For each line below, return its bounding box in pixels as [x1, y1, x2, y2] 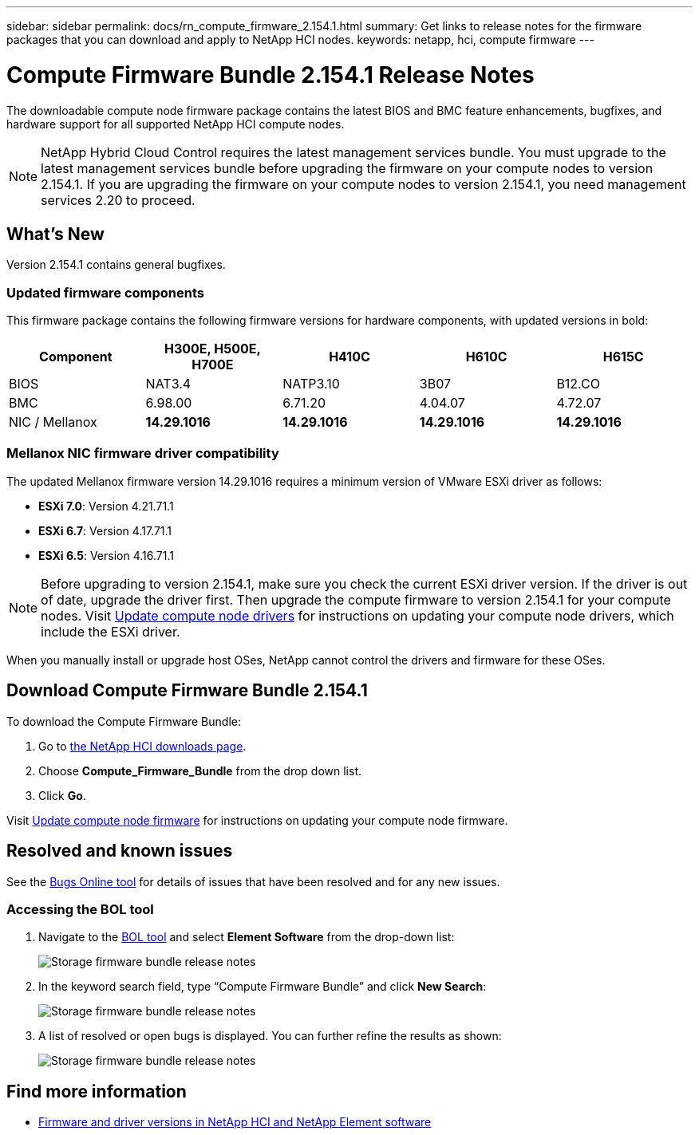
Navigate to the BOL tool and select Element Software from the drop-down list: [38, 930, 455, 944]
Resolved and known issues [6, 841, 233, 861]
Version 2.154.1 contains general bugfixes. [6, 258, 226, 272]
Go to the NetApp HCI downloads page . [38, 739, 247, 753]
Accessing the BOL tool [6, 901, 154, 917]
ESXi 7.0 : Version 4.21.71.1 [38, 499, 174, 513]
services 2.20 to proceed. [41, 191, 195, 208]
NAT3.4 [145, 376, 192, 392]
